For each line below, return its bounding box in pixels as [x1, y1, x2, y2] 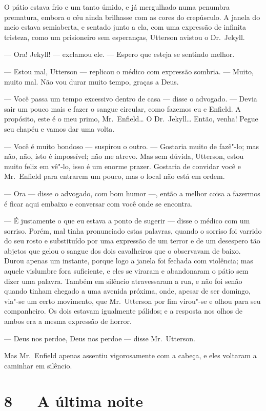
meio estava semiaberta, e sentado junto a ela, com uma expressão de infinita [4, 22, 247, 32]
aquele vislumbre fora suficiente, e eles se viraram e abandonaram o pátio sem [4, 265, 249, 276]
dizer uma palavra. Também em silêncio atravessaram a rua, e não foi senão [4, 275, 242, 286]
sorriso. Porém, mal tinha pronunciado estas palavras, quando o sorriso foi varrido [4, 225, 262, 236]
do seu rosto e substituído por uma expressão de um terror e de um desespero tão [4, 235, 260, 246]
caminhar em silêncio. [4, 360, 72, 371]
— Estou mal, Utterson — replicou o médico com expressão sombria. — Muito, [4, 66, 254, 76]
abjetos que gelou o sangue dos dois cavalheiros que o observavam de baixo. [4, 245, 241, 256]
